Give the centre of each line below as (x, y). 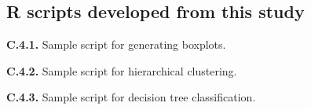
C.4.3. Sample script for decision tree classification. (131, 97)
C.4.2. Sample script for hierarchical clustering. (122, 70)
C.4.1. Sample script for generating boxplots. (116, 44)
